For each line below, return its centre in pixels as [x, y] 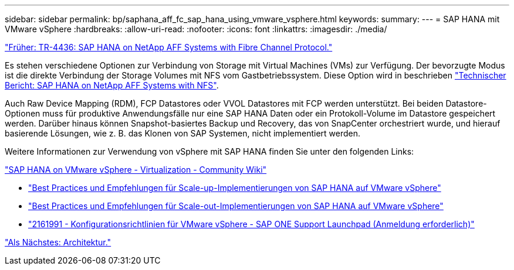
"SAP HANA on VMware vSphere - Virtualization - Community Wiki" [136, 170]
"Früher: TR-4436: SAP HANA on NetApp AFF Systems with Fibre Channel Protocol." [169, 47]
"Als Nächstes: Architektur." [58, 242]
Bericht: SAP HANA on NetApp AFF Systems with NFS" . [112, 85]
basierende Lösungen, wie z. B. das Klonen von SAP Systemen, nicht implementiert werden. [183, 133]
